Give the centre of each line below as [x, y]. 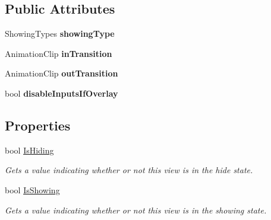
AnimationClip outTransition [62, 73]
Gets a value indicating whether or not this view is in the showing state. [136, 210]
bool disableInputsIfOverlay [62, 93]
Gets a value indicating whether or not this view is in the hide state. [129, 170]
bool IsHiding [29, 150]
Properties [38, 125]
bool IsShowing [32, 189]
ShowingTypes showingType [60, 34]
